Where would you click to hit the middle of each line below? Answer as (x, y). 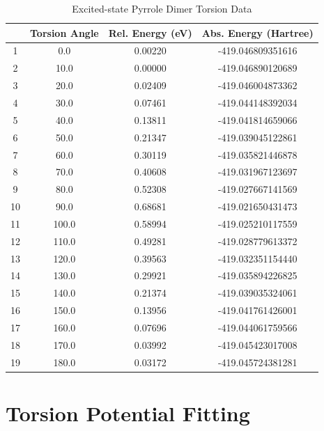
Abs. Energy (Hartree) (257, 32)
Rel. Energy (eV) (150, 32)
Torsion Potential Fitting (128, 413)
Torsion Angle (64, 32)
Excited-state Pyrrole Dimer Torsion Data (162, 8)
